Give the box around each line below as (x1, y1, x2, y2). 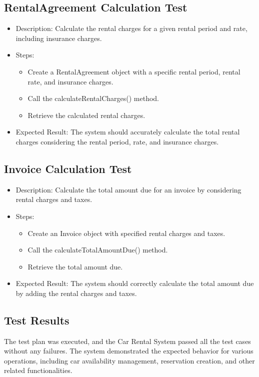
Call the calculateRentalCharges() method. (27, 93, 159, 103)
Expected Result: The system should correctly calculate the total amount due (15, 278, 254, 288)
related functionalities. (4, 365, 72, 375)
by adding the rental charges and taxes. (15, 287, 137, 298)
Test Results (4, 312, 69, 327)
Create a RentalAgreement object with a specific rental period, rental (27, 66, 240, 76)
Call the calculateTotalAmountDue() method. (27, 244, 168, 255)
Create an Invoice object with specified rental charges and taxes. (27, 227, 225, 238)
